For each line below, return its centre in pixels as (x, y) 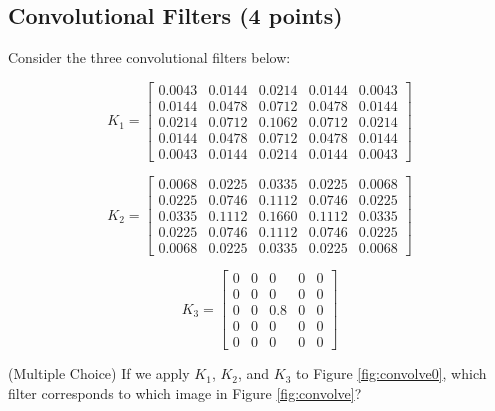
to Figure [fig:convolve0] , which (391, 373)
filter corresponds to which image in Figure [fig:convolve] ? (185, 392)
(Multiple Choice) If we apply (99, 373)
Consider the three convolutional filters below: (149, 57)
